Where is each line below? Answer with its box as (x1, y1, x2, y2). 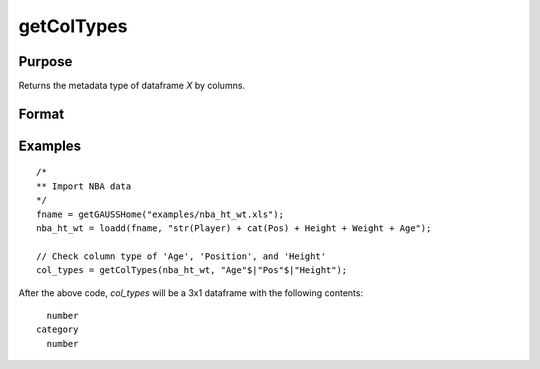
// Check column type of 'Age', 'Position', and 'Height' (36, 250, 327, 262)
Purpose (18, 53, 73, 70)
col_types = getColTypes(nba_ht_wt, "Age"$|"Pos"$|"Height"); (36, 265, 348, 276)
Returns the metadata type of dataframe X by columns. (18, 80, 245, 92)
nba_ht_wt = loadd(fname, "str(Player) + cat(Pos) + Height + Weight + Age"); (36, 223, 432, 234)
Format (18, 105, 65, 122)
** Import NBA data (36, 180, 132, 192)
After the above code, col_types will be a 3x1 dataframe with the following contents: (18, 286, 364, 299)
